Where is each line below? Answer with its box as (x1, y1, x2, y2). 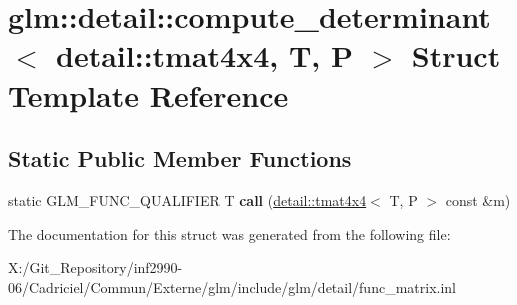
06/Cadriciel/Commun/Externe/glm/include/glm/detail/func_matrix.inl (8, 276, 456, 297)
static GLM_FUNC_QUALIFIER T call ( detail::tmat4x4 (8, 189, 367, 210)
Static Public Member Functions (8, 143, 352, 174)
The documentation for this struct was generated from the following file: (8, 223, 451, 244)
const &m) (445, 189, 511, 210)
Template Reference (8, 74, 289, 115)
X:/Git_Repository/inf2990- (8, 257, 183, 278)
